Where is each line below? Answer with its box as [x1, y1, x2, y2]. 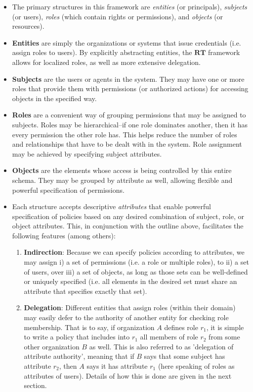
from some [209, 332, 240, 342]
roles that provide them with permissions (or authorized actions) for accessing [12, 83, 249, 94]
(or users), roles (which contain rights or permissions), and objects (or [12, 11, 223, 21]
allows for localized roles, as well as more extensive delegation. [12, 56, 201, 67]
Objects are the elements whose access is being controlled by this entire [12, 165, 232, 175]
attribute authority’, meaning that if [24, 351, 134, 361]
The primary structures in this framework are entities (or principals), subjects [12, 1, 247, 11]
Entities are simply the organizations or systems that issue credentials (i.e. [12, 37, 241, 48]
